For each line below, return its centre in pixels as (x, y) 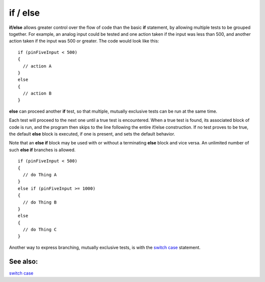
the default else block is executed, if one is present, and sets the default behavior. (92, 134)
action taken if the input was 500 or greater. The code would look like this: (84, 41)
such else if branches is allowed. (42, 150)
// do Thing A (40, 175)
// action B (37, 94)
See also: (24, 261)
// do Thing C (40, 230)
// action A (37, 66)
